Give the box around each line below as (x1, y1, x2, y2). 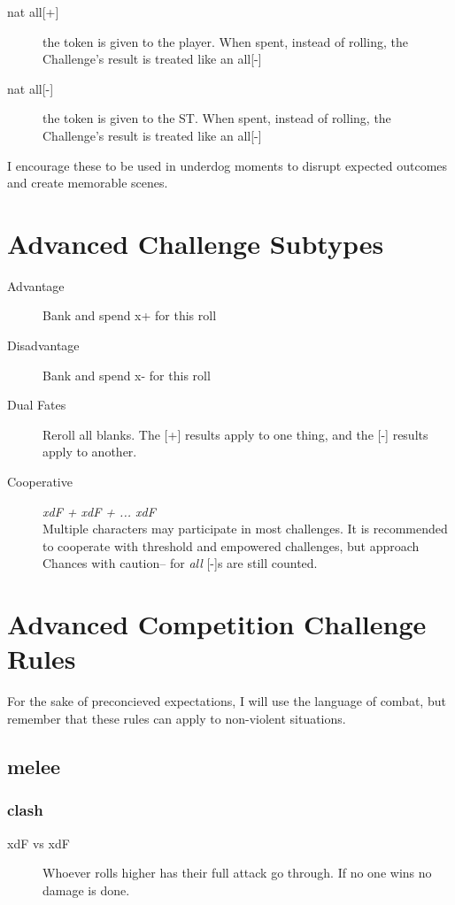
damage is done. (42, 880, 130, 899)
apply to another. (42, 442, 137, 461)
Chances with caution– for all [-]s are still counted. (42, 554, 318, 572)
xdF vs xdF (7, 833, 70, 852)
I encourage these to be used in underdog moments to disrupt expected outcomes (7, 156, 448, 174)
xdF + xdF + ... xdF (42, 502, 156, 520)
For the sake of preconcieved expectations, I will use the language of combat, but (7, 692, 446, 710)
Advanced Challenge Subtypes (7, 225, 384, 261)
